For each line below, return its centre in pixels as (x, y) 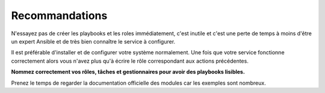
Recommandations (59, 15)
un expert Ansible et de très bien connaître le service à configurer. (93, 41)
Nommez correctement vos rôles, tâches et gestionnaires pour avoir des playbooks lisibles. (128, 72)
